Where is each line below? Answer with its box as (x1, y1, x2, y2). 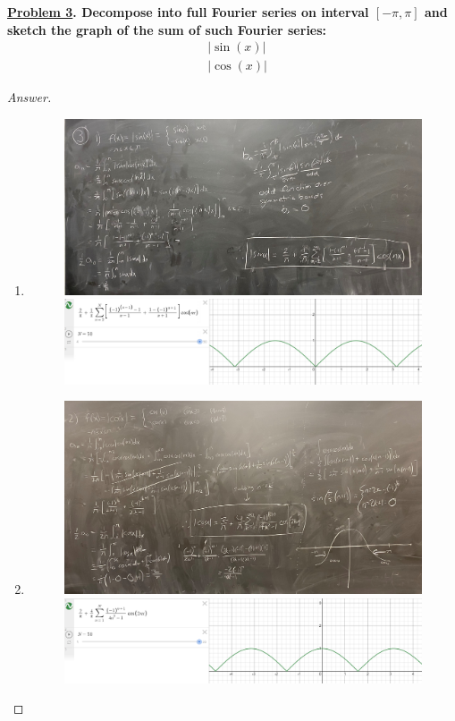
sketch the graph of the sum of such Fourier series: (7, 20, 327, 38)
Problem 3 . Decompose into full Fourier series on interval (7, 3, 369, 21)
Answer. (7, 88, 52, 106)
